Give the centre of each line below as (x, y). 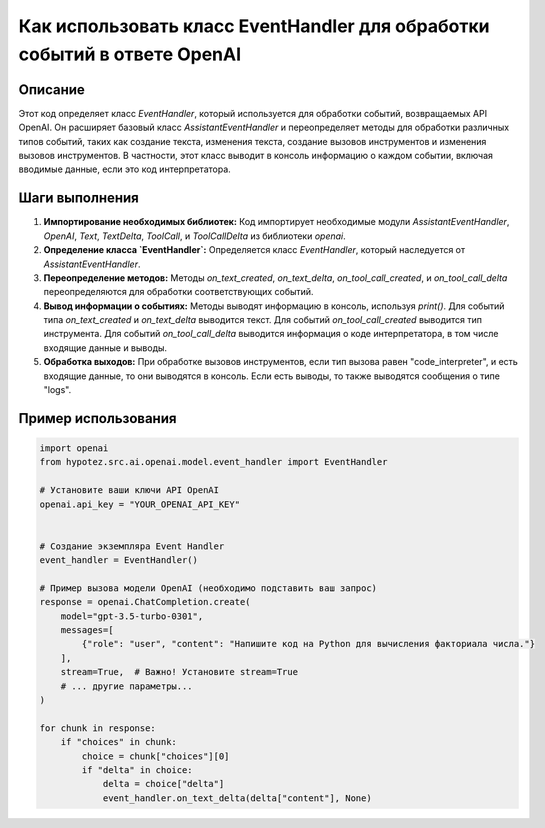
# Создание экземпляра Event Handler (132, 546)
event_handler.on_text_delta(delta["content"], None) (237, 798)
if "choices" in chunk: (118, 742)
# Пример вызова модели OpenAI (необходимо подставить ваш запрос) (208, 588)
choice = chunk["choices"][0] (155, 756)
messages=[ (87, 630)
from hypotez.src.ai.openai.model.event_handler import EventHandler (213, 462)
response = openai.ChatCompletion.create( (145, 602)
